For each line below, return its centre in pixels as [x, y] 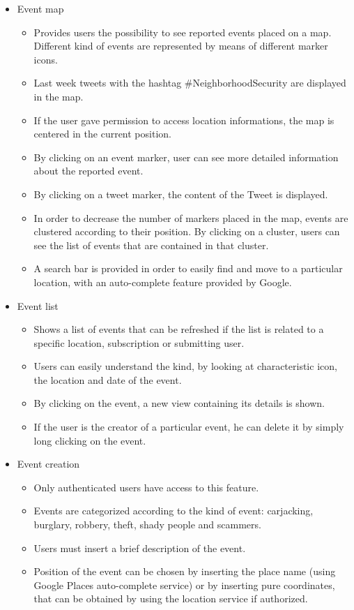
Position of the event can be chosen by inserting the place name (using [185, 571]
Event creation [48, 464]
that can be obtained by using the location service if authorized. [171, 598]
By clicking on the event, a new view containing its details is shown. [179, 403]
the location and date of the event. [108, 379]
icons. [46, 59]
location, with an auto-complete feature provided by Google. [163, 282]
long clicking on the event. [90, 440]
